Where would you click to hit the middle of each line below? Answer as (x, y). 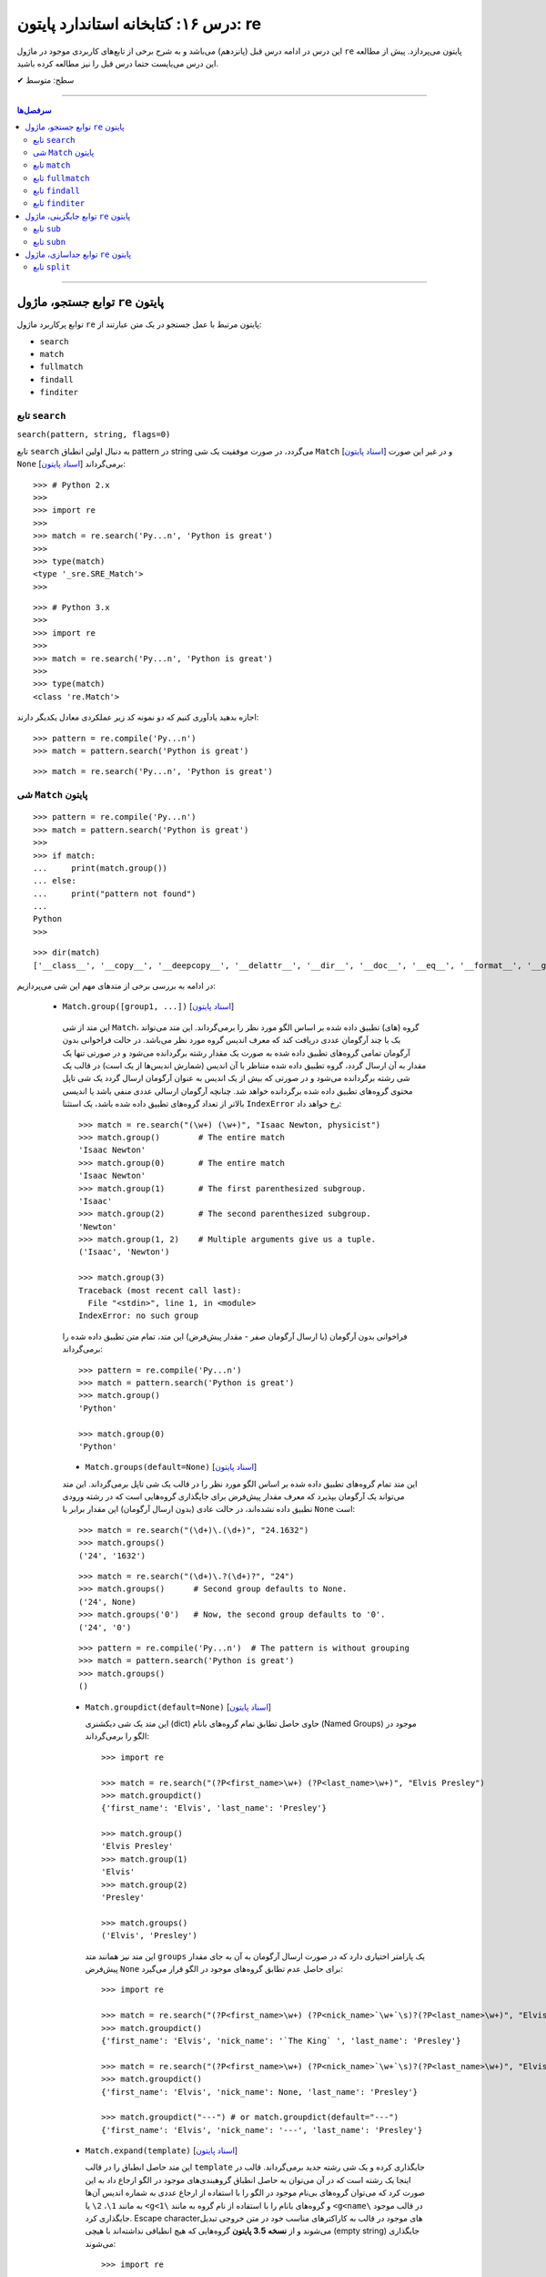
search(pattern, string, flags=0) (94, 434)
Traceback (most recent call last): (160, 1290)
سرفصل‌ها (34, 110)
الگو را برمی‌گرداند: (117, 1736)
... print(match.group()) (101, 868)
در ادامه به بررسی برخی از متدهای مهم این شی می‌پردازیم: (116, 986)
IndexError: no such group (139, 1316)
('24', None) (107, 1602)
